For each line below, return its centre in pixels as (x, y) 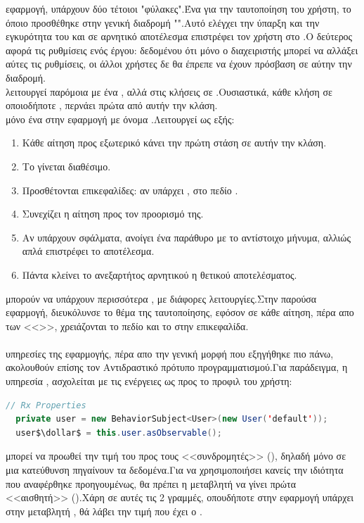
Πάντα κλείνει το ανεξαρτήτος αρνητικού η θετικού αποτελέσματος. (160, 274)
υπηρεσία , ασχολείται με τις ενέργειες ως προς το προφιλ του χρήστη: (149, 381)
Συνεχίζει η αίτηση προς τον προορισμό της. (113, 214)
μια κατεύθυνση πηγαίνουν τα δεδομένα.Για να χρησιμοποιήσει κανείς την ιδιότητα (175, 470)
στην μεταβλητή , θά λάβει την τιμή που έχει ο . (104, 511)
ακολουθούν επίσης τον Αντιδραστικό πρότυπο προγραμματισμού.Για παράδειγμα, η (177, 367)
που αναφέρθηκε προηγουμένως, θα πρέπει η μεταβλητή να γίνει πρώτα (151, 483)
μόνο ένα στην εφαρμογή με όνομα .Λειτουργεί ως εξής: (120, 119)
